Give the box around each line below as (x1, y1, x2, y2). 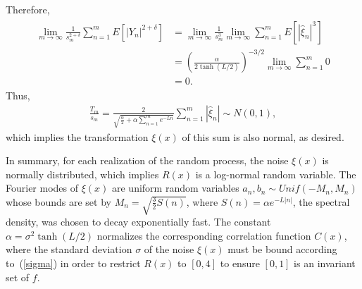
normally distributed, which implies (6, 166, 159, 181)
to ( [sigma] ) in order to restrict (6, 255, 141, 270)
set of (6, 269, 30, 284)
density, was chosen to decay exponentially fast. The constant (6, 214, 271, 229)
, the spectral (292, 194, 350, 209)
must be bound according (227, 242, 337, 257)
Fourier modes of (6, 180, 79, 195)
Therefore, (6, 2, 50, 16)
